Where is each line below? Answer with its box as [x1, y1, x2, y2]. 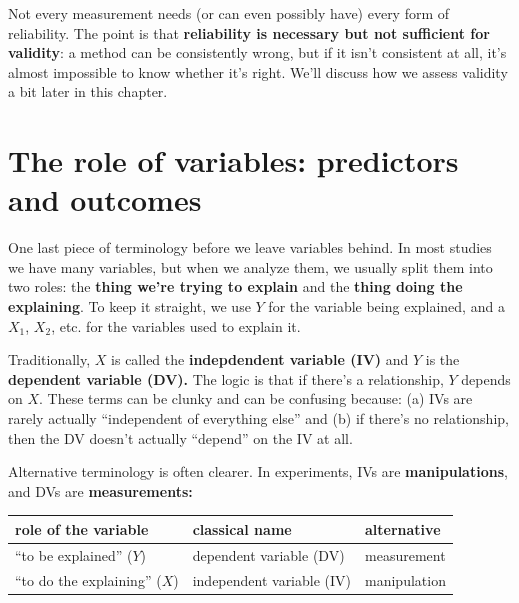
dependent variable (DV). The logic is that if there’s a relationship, [8, 368, 444, 389]
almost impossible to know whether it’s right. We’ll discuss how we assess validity [8, 61, 508, 82]
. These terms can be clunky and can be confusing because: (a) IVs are [39, 388, 473, 409]
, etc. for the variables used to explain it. [51, 315, 301, 336]
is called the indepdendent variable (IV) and [111, 349, 409, 370]
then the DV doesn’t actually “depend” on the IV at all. [8, 427, 353, 448]
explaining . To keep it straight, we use [8, 296, 251, 317]
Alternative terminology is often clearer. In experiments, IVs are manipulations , [8, 461, 508, 482]
